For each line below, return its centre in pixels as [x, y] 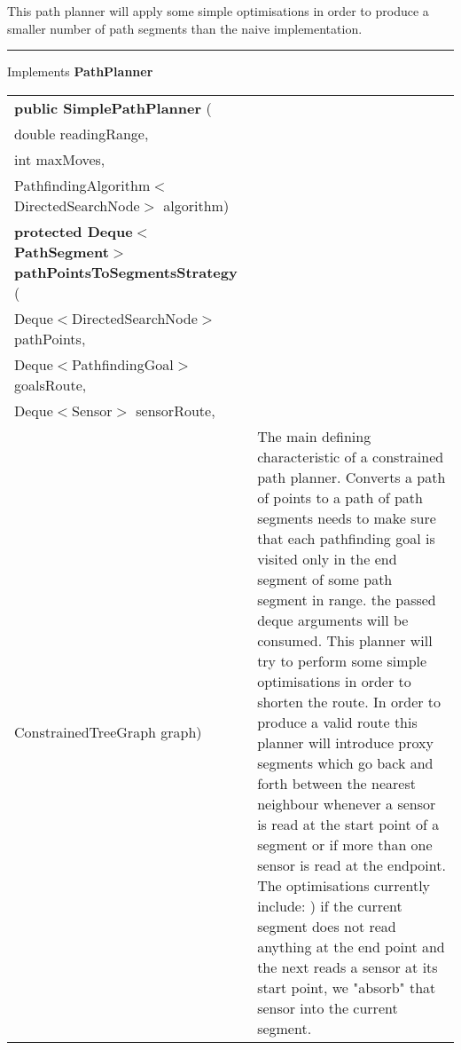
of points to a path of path [340, 497]
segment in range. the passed [347, 599]
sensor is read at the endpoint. [352, 864]
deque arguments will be [333, 620]
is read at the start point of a [348, 824]
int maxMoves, [60, 159]
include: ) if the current [330, 905]
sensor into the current [328, 1007]
